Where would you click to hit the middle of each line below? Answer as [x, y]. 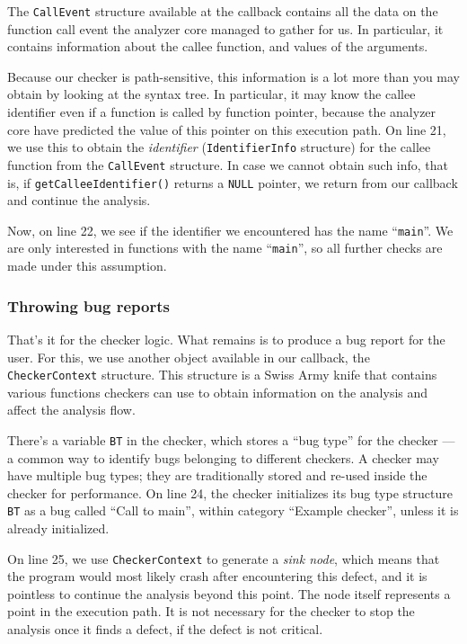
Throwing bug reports [88, 305]
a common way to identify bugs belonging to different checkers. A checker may [223, 457]
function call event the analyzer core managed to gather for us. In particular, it [225, 28]
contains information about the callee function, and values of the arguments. [218, 46]
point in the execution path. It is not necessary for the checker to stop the [211, 611]
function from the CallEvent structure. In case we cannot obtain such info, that [228, 164]
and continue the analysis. [79, 200]
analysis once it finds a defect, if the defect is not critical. [165, 629]
